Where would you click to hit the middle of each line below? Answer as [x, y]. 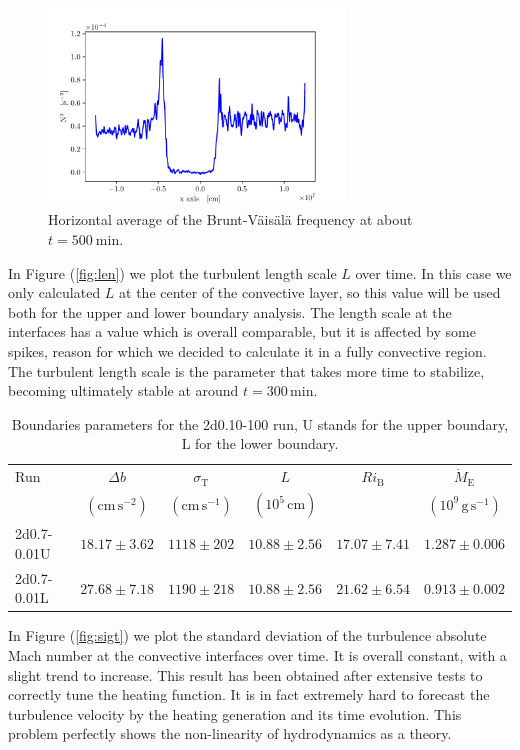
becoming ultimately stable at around [123, 390]
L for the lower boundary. [260, 443]
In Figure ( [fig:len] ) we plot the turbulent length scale [172, 272]
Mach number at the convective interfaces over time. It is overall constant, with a [257, 655]
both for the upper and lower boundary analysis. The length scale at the [230, 311]
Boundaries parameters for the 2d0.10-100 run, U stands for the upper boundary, [260, 423]
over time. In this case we [433, 272]
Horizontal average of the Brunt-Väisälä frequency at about [230, 219]
